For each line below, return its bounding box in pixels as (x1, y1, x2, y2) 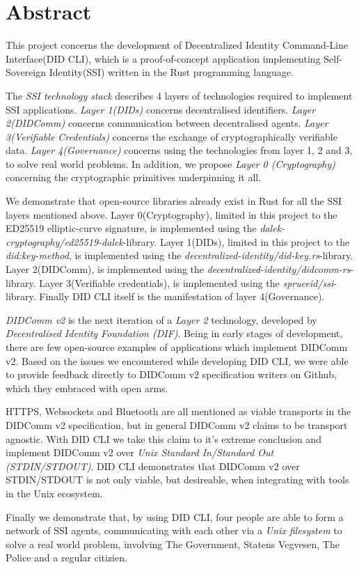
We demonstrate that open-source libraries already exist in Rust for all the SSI (6, 194, 342, 208)
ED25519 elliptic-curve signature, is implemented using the (6, 221, 257, 235)
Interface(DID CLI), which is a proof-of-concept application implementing (6, 51, 321, 65)
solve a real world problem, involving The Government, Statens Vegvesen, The (6, 536, 340, 551)
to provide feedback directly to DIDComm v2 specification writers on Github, (6, 367, 337, 382)
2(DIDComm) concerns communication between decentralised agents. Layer (6, 116, 328, 130)
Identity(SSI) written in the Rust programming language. (49, 65, 294, 79)
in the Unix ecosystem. (6, 485, 103, 500)
